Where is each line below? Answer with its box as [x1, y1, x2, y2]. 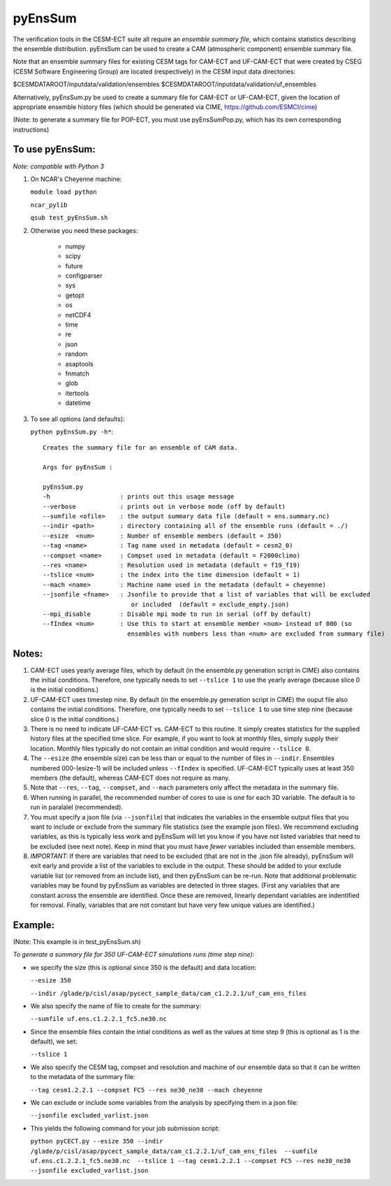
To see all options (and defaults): [30, 415, 125, 423]
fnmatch [65, 369, 90, 378]
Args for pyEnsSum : [43, 464, 113, 471]
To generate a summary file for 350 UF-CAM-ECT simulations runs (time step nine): [13, 950, 255, 959]
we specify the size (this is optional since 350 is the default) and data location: [30, 963, 256, 971]
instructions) [13, 125, 50, 134]
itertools [65, 389, 89, 397]
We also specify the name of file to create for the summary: [30, 1001, 202, 1010]
